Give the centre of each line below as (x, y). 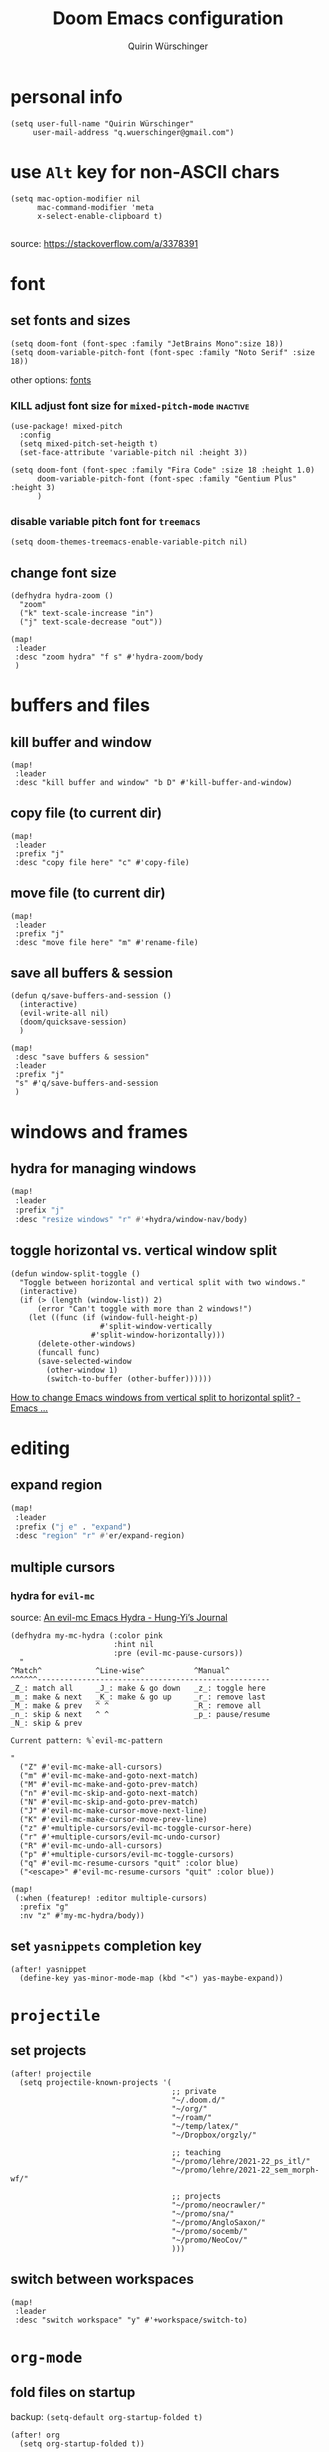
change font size (63, 572)
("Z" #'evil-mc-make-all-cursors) (91, 1767)
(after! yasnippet (48, 1969)
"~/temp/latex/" (205, 2126)
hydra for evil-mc (52, 1595)
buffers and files (80, 705)
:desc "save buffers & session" (82, 1057)
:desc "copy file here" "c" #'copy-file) (102, 862)
